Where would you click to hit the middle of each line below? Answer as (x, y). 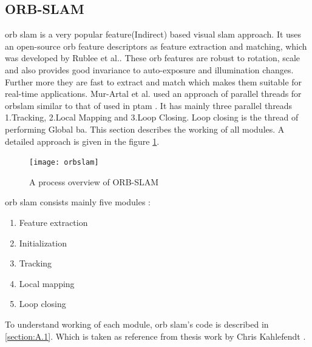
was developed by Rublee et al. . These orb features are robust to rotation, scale (153, 58)
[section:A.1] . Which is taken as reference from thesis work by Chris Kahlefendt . (155, 336)
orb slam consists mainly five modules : (78, 202)
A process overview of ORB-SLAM (94, 181)
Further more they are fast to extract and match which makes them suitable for (154, 81)
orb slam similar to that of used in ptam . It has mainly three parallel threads (149, 105)
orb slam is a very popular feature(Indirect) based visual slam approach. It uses (153, 34)
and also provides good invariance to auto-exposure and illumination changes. (149, 69)
